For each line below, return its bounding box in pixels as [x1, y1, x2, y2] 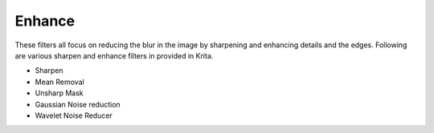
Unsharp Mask [35, 88, 84, 98]
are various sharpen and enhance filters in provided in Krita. [14, 50, 214, 60]
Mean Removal [35, 77, 84, 87]
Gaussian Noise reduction [35, 99, 121, 109]
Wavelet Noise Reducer [35, 111, 113, 120]
